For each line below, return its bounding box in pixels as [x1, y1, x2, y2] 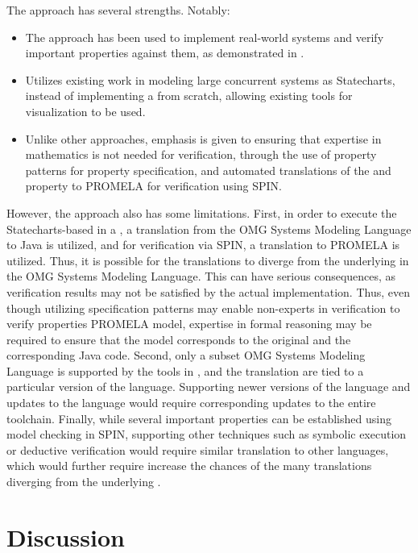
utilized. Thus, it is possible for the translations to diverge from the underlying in [6, 252, 409, 268]
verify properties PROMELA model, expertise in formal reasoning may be [6, 315, 372, 332]
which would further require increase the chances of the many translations [6, 457, 372, 474]
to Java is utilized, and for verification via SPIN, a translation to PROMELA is [6, 236, 400, 253]
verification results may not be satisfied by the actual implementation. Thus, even [6, 283, 410, 300]
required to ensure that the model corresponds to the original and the [6, 331, 351, 347]
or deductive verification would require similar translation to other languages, [6, 441, 389, 458]
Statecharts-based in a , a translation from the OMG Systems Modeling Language [6, 220, 412, 237]
